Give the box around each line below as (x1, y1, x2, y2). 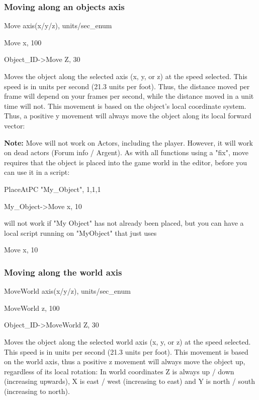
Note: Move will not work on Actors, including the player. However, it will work (4, 137, 253, 148)
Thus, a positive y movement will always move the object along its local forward (4, 110, 251, 121)
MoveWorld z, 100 (4, 302, 60, 313)
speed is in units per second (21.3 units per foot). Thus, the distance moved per (4, 81, 250, 91)
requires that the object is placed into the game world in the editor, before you (4, 157, 247, 167)
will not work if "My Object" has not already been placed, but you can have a (4, 218, 244, 228)
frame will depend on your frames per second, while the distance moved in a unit (4, 91, 254, 101)
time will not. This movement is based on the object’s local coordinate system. (4, 100, 246, 111)
